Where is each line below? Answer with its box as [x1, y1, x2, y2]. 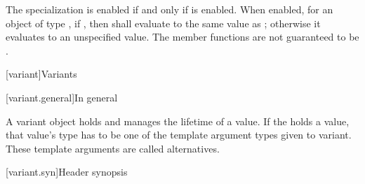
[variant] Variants [6, 66, 77, 81]
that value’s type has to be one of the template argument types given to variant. [6, 127, 352, 142]
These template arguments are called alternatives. [6, 141, 220, 155]
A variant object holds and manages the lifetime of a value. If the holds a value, [6, 113, 350, 128]
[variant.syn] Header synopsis [6, 164, 128, 179]
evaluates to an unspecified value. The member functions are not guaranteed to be [6, 29, 359, 44]
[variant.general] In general [6, 90, 118, 104]
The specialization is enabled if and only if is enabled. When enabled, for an [6, 2, 333, 16]
